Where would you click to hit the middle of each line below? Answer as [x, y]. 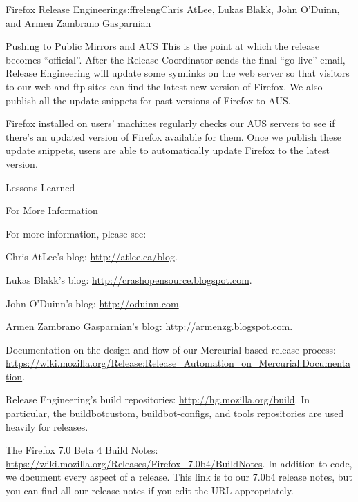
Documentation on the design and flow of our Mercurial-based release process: [171, 349]
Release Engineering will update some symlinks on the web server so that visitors [178, 73]
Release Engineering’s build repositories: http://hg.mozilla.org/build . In [158, 399]
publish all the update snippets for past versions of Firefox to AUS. [148, 100]
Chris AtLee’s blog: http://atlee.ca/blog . [92, 257]
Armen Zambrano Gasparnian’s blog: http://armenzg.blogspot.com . [149, 326]
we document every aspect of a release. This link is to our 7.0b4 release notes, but [179, 477]
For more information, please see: [76, 233]
